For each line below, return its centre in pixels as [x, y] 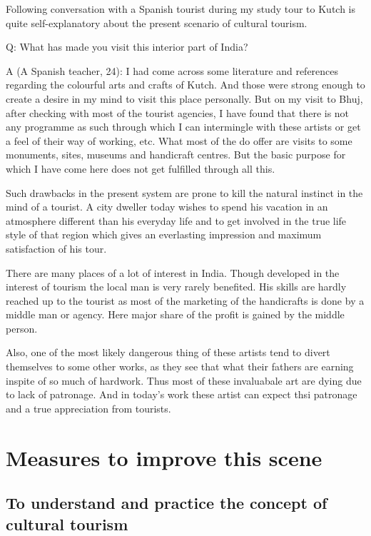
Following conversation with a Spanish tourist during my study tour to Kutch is [181, 9]
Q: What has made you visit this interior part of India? [127, 47]
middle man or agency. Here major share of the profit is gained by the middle [175, 314]
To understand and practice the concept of [167, 503]
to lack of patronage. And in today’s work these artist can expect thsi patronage [182, 394]
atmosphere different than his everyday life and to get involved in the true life [176, 220]
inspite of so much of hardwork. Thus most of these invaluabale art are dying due [184, 380]
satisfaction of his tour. [56, 248]
